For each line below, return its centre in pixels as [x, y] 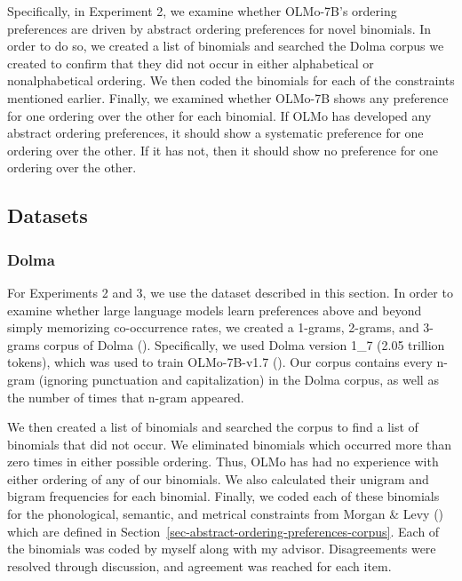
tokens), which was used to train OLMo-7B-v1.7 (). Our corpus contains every [220, 362]
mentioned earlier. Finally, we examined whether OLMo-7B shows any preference [228, 97]
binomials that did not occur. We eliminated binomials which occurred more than [230, 444]
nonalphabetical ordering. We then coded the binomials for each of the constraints [231, 80]
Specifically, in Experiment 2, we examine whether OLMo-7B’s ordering [202, 11]
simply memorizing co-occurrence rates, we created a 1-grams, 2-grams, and [213, 327]
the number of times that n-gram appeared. [126, 397]
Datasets [48, 215]
